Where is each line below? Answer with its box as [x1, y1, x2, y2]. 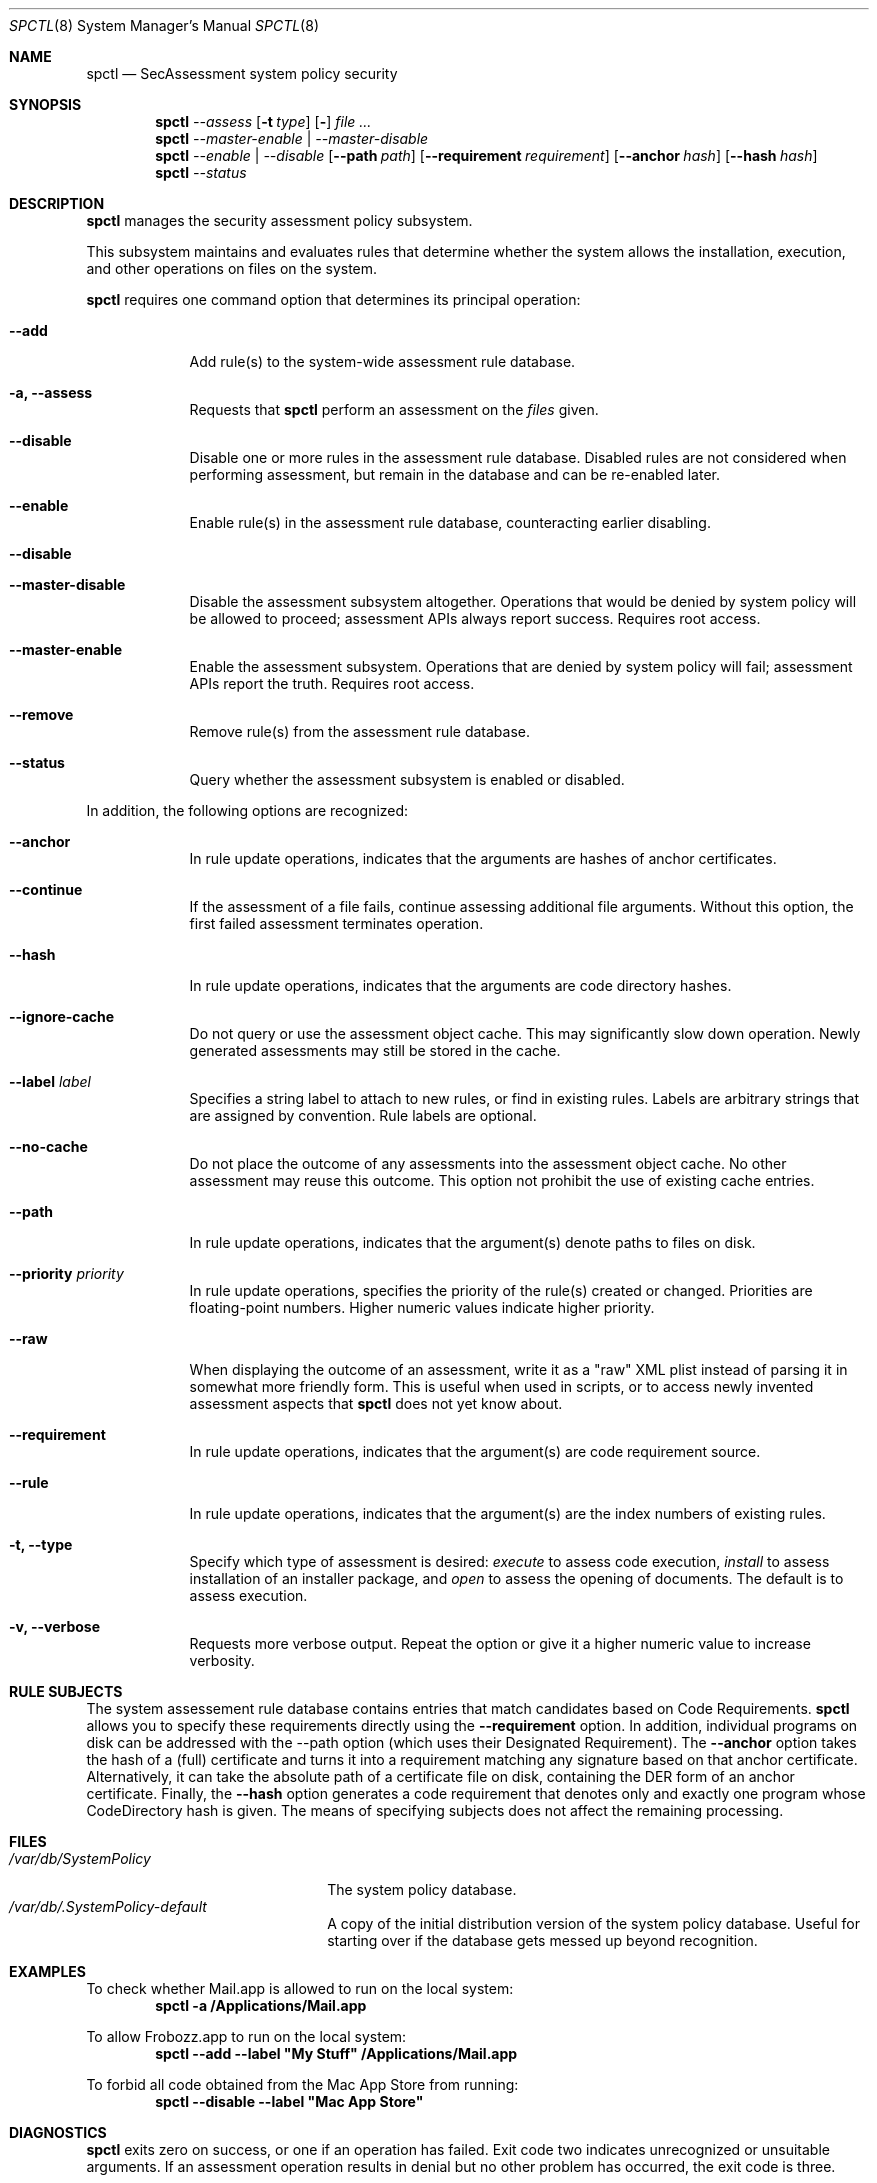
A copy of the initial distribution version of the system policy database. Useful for [327, 1915, 860, 1932]
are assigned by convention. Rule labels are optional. [189, 1107, 537, 1124]
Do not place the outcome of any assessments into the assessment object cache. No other [189, 1155, 787, 1172]
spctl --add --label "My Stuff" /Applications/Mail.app [155, 2045, 518, 2062]
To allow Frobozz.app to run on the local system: [86, 2028, 407, 2045]
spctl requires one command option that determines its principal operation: [86, 291, 581, 308]
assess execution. [189, 1587, 308, 1604]
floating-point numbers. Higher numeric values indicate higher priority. [189, 1299, 655, 1316]
